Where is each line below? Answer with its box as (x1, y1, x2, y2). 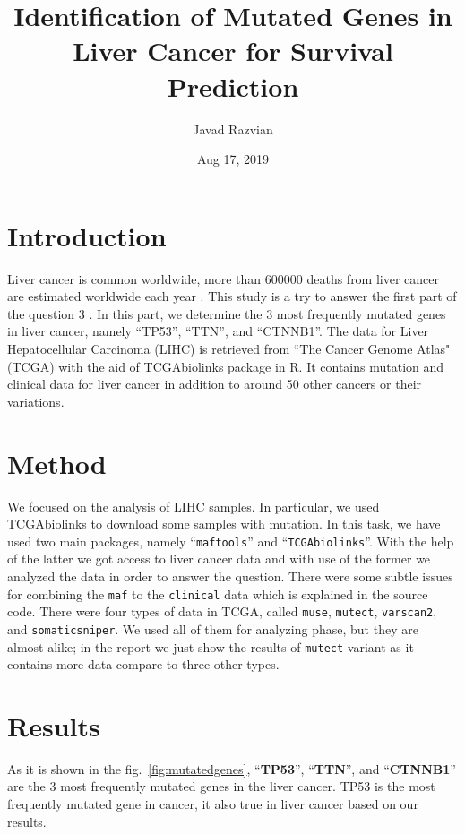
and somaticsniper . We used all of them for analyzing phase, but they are (7, 619, 418, 638)
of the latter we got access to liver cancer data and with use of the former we (7, 549, 431, 568)
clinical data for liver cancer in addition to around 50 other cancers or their (7, 374, 422, 393)
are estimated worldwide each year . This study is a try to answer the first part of (7, 287, 457, 305)
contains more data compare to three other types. (7, 655, 280, 674)
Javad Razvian (193, 119, 273, 138)
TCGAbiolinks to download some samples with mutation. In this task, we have (7, 514, 441, 533)
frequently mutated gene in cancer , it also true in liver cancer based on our (7, 795, 418, 813)
